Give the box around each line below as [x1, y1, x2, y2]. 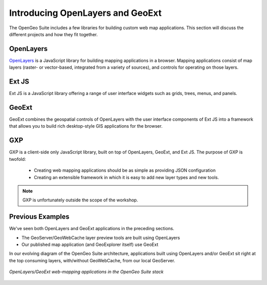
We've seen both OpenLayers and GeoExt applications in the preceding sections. [9, 226, 175, 232]
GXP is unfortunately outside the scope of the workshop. [22, 197, 138, 203]
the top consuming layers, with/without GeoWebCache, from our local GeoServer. [9, 257, 176, 263]
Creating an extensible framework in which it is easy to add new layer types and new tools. [34, 174, 220, 180]
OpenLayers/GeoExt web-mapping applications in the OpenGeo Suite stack [9, 269, 164, 275]
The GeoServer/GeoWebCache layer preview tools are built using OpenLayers [21, 235, 180, 240]
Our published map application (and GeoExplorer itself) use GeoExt [21, 241, 158, 247]
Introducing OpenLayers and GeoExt [9, 7, 162, 18]
